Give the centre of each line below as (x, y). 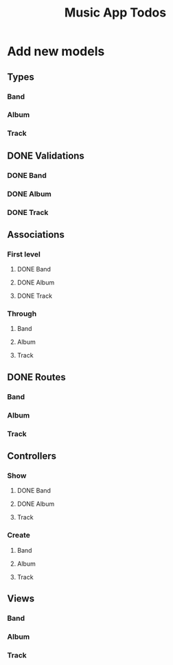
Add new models (56, 51)
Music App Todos (115, 13)
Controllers (32, 456)
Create (19, 535)
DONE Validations (46, 155)
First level (24, 254)
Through (22, 314)
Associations (36, 235)
